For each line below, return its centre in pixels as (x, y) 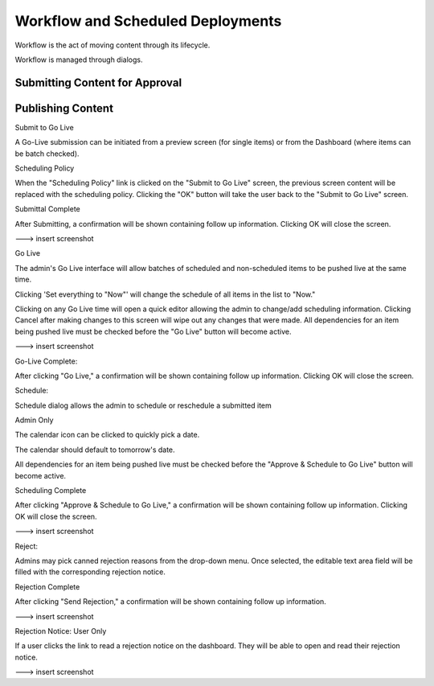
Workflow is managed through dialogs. (79, 60)
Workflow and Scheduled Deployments (148, 21)
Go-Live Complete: (46, 361)
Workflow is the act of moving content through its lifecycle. (113, 45)
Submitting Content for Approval (98, 82)
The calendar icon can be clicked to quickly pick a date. (107, 435)
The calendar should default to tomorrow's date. (95, 450)
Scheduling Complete (51, 491)
